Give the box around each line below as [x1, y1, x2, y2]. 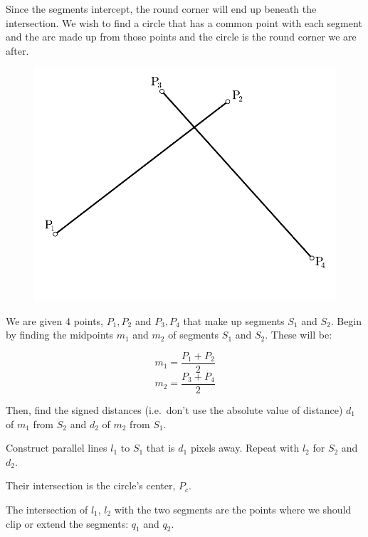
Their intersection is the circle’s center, [6, 478, 176, 493]
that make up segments [183, 313, 285, 328]
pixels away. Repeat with [190, 440, 300, 455]
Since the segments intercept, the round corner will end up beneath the [6, 1, 317, 16]
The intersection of [6, 501, 88, 516]
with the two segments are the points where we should [114, 501, 352, 516]
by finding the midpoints [6, 327, 114, 342]
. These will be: [265, 327, 332, 342]
